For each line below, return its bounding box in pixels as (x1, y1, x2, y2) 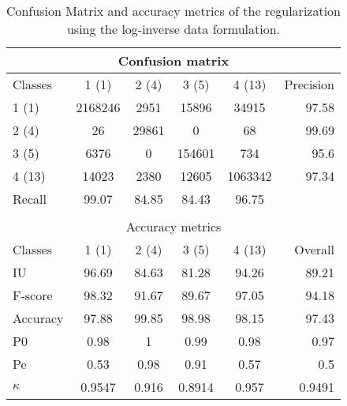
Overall (294, 240, 335, 258)
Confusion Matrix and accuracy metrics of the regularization (6, 2, 341, 20)
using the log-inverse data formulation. (66, 20, 281, 38)
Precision (284, 75, 335, 93)
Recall (13, 190, 47, 208)
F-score (13, 286, 53, 304)
